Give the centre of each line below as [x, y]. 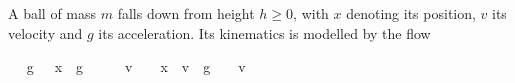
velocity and [45, 32]
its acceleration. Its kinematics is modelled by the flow [264, 32]
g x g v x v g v [136, 66]
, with [311, 13]
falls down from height [186, 13]
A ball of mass [52, 13]
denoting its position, [411, 13]
